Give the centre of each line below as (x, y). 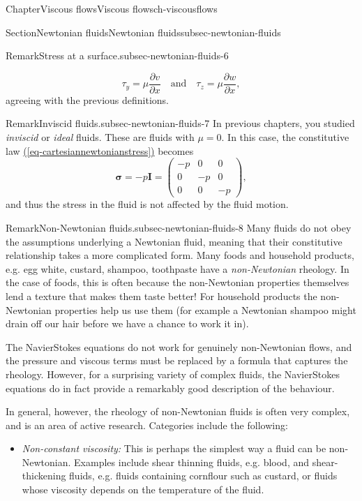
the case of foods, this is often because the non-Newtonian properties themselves (178, 282)
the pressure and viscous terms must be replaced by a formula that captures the (177, 360)
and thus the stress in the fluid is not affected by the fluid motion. (147, 204)
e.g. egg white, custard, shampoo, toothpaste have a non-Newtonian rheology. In (178, 268)
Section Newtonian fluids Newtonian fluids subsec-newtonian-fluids (143, 32)
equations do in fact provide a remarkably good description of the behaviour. (170, 388)
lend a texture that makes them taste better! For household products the (161, 296)
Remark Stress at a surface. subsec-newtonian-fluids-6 (117, 55)
